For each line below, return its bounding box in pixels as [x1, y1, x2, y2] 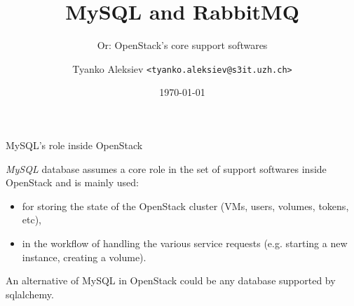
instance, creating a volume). [22, 249, 147, 264]
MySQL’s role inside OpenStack [6, 137, 143, 152]
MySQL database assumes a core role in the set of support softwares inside [6, 161, 327, 176]
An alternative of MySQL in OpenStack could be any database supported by [6, 273, 336, 288]
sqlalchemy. [6, 286, 54, 301]
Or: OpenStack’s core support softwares [97, 38, 268, 53]
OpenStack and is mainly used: [6, 175, 139, 190]
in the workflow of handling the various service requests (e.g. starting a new [22, 235, 348, 250]
